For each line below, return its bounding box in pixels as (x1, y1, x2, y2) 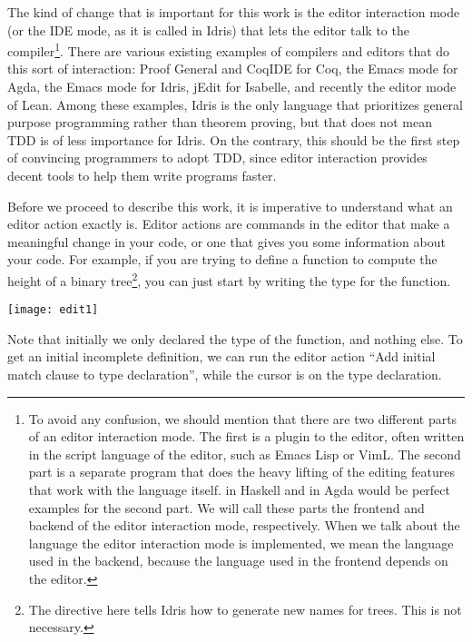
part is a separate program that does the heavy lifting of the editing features (28, 462, 455, 481)
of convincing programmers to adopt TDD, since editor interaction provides (7, 148, 428, 167)
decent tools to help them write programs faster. (7, 166, 277, 184)
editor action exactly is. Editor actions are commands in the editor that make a (7, 214, 450, 233)
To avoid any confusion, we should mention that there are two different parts (28, 409, 457, 428)
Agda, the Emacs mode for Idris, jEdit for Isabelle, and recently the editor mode (7, 77, 457, 96)
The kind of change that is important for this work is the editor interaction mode (7, 3, 460, 21)
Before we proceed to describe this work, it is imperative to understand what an (7, 196, 453, 215)
